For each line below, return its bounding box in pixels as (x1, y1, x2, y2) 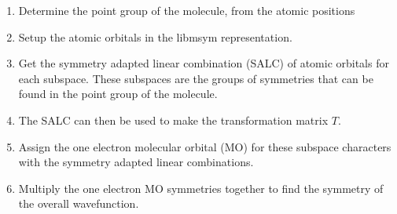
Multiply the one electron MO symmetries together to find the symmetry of (18, 180, 384, 196)
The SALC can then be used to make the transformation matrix (18, 111, 329, 128)
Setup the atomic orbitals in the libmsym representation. (18, 28, 292, 45)
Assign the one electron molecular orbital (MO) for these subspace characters (18, 138, 391, 154)
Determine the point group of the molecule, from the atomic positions (18, 2, 355, 18)
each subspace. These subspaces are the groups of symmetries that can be (18, 70, 373, 86)
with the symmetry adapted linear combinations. (18, 154, 254, 170)
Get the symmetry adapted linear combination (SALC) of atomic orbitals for (18, 55, 389, 71)
